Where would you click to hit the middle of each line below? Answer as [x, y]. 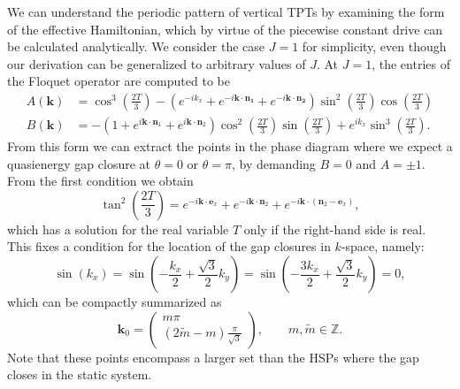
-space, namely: [383, 246]
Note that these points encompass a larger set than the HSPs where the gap [213, 357]
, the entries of [411, 63]
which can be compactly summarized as [115, 301]
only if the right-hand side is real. [335, 229]
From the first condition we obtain [100, 181]
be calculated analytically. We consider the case [136, 46]
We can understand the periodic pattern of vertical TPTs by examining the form [226, 11]
